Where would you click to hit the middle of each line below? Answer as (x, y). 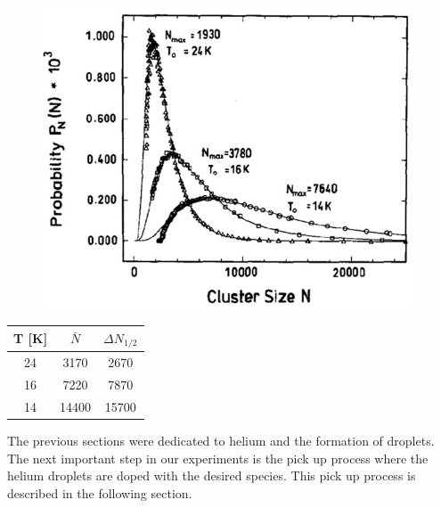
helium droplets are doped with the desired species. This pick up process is (212, 475)
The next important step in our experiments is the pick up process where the (218, 458)
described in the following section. (100, 492)
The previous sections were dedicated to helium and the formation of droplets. (221, 441)
